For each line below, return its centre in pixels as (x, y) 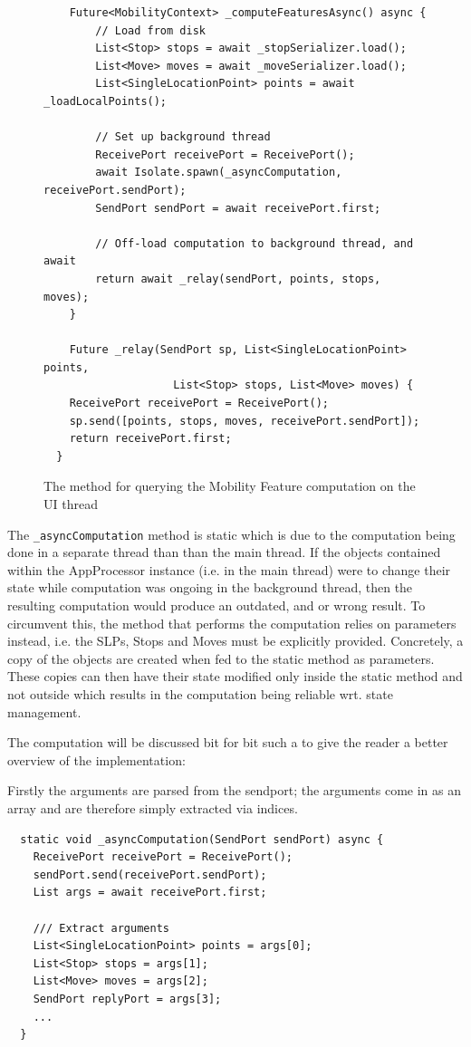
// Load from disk (150, 30)
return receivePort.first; (150, 439)
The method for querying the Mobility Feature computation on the (230, 486)
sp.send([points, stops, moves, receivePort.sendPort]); (245, 421)
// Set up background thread (183, 137)
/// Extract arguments (101, 928)
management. (44, 711)
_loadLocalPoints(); (106, 101)
